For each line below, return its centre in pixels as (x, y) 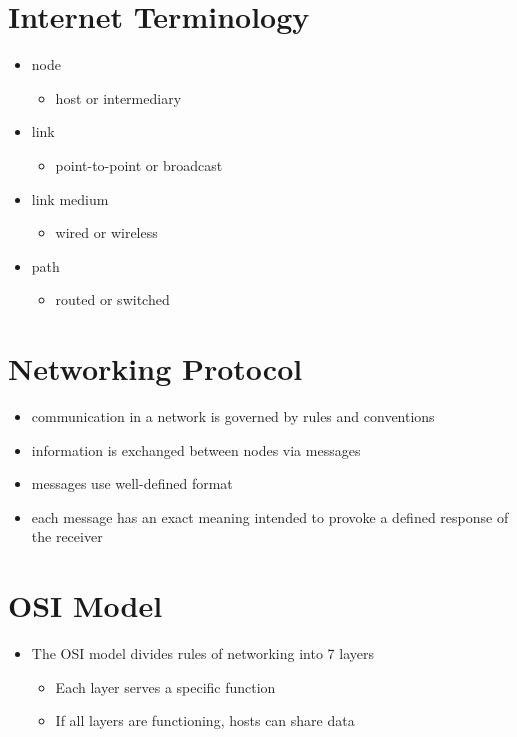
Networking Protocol (155, 368)
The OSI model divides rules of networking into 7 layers (202, 653)
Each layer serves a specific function (165, 686)
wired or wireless (106, 232)
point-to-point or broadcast (139, 164)
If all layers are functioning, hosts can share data (205, 720)
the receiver (67, 536)
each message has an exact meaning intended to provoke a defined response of (270, 516)
